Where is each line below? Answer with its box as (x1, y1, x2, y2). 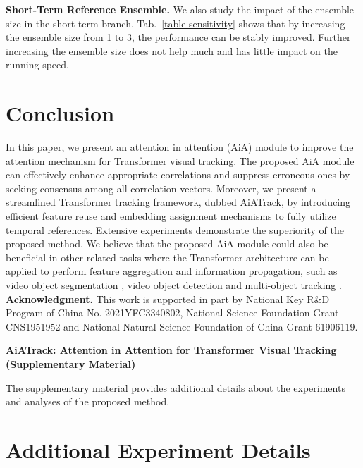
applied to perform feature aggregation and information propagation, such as (6, 264, 338, 278)
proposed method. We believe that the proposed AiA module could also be (6, 236, 328, 251)
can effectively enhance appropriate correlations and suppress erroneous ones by (6, 167, 350, 182)
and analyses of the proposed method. (6, 394, 170, 409)
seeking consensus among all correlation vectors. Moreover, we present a (6, 180, 316, 195)
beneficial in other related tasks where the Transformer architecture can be (6, 250, 329, 264)
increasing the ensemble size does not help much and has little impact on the (6, 43, 338, 58)
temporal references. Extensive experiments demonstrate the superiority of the (6, 222, 344, 237)
